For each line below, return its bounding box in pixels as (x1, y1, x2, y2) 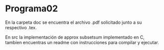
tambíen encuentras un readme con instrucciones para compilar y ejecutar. (5, 39, 159, 45)
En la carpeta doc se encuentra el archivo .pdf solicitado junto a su (5, 19, 142, 25)
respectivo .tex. (5, 24, 37, 30)
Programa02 (5, 3, 58, 14)
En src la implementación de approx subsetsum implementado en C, (5, 34, 145, 40)
